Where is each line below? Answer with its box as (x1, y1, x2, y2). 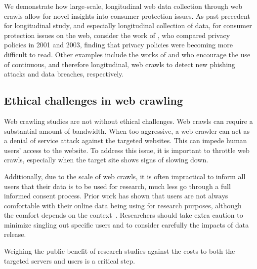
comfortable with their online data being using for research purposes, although (4, 200, 242, 210)
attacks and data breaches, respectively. (4, 69, 124, 79)
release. (4, 229, 26, 239)
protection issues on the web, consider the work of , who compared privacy (4, 30, 230, 40)
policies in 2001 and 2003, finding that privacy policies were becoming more (4, 39, 233, 50)
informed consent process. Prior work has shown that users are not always (4, 191, 228, 201)
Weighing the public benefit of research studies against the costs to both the (4, 246, 235, 256)
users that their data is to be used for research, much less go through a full (4, 181, 231, 191)
